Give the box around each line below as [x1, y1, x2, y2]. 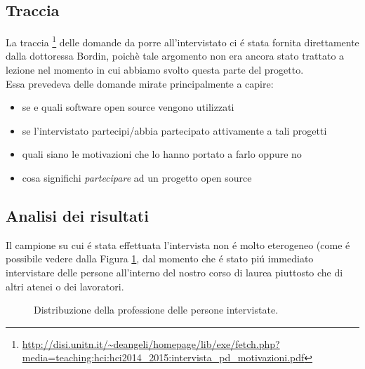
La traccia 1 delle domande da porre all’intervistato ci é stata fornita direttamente [6, 33, 359, 49]
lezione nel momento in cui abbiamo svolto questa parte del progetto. [6, 62, 304, 77]
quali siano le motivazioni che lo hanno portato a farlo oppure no [22, 147, 302, 161]
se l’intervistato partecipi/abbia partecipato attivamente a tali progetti [22, 123, 327, 137]
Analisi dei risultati [6, 205, 149, 226]
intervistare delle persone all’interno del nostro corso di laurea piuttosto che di [6, 265, 343, 279]
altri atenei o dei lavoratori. [6, 279, 124, 293]
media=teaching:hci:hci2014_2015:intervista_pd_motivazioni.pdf [22, 350, 305, 365]
